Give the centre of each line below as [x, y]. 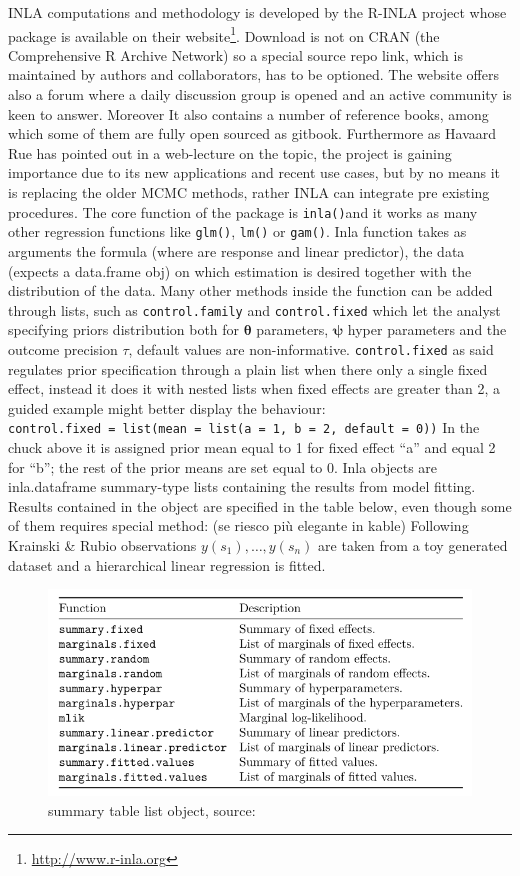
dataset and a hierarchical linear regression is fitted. [167, 564]
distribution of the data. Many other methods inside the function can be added [250, 290]
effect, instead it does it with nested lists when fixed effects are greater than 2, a [254, 388]
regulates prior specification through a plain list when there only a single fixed [248, 368]
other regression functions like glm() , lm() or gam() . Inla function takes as [237, 231]
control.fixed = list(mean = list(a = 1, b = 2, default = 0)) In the [244, 427]
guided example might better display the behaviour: [167, 407]
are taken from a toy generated [413, 545]
